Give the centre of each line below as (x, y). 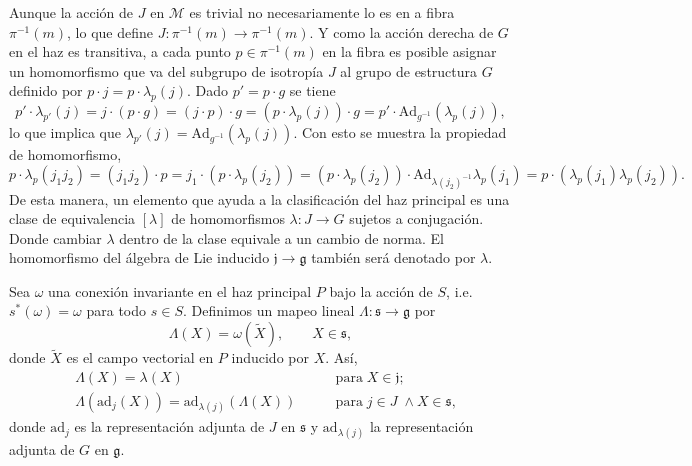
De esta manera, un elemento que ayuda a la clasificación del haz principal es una (259, 198)
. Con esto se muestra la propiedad (400, 132)
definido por (46, 90)
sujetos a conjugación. (416, 218)
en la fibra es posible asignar (409, 51)
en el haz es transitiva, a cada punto (120, 51)
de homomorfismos (228, 218)
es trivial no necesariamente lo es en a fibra (322, 12)
